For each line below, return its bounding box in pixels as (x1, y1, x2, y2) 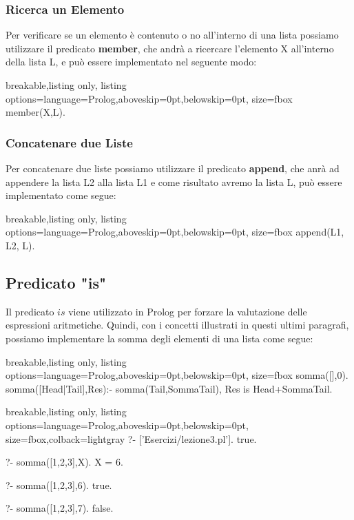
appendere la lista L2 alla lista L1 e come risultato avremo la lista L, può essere (6, 174, 342, 189)
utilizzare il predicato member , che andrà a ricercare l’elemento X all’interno (6, 41, 334, 55)
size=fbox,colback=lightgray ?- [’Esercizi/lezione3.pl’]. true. (6, 431, 257, 446)
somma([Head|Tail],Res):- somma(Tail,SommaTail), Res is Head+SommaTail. (6, 381, 333, 395)
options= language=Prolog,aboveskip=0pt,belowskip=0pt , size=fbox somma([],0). (6, 368, 348, 382)
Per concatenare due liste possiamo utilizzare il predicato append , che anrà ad (6, 161, 340, 175)
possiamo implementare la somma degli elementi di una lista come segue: (6, 331, 313, 345)
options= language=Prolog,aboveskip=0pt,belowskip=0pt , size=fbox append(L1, (6, 225, 344, 239)
